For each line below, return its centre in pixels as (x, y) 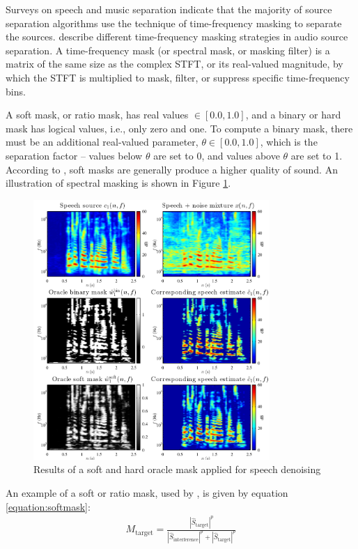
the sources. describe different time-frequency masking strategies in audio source (177, 37)
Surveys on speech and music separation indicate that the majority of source (169, 9)
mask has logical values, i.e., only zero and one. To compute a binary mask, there (179, 128)
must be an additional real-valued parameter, (102, 142)
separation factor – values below (74, 155)
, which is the (289, 142)
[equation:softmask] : (48, 506)
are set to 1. (317, 155)
